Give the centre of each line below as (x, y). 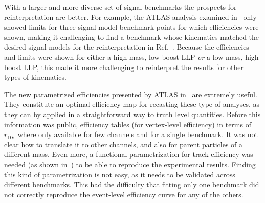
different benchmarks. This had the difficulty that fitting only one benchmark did (132, 184)
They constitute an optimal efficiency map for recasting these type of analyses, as (132, 104)
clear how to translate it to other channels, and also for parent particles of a (124, 144)
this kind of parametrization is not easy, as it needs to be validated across (120, 174)
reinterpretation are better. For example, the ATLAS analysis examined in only (130, 17)
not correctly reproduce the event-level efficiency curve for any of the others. (124, 194)
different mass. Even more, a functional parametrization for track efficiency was (129, 154)
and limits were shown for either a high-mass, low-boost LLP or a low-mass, (124, 57)
